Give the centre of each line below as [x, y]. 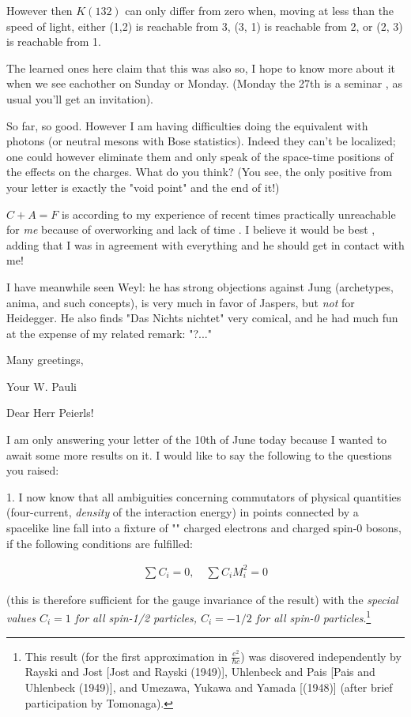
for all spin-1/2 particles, [136, 618]
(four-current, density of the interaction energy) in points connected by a [183, 512]
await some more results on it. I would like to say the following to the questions [199, 454]
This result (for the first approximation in [126, 656]
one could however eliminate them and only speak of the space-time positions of [200, 156]
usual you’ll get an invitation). [80, 98]
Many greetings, [45, 360]
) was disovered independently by [321, 656]
